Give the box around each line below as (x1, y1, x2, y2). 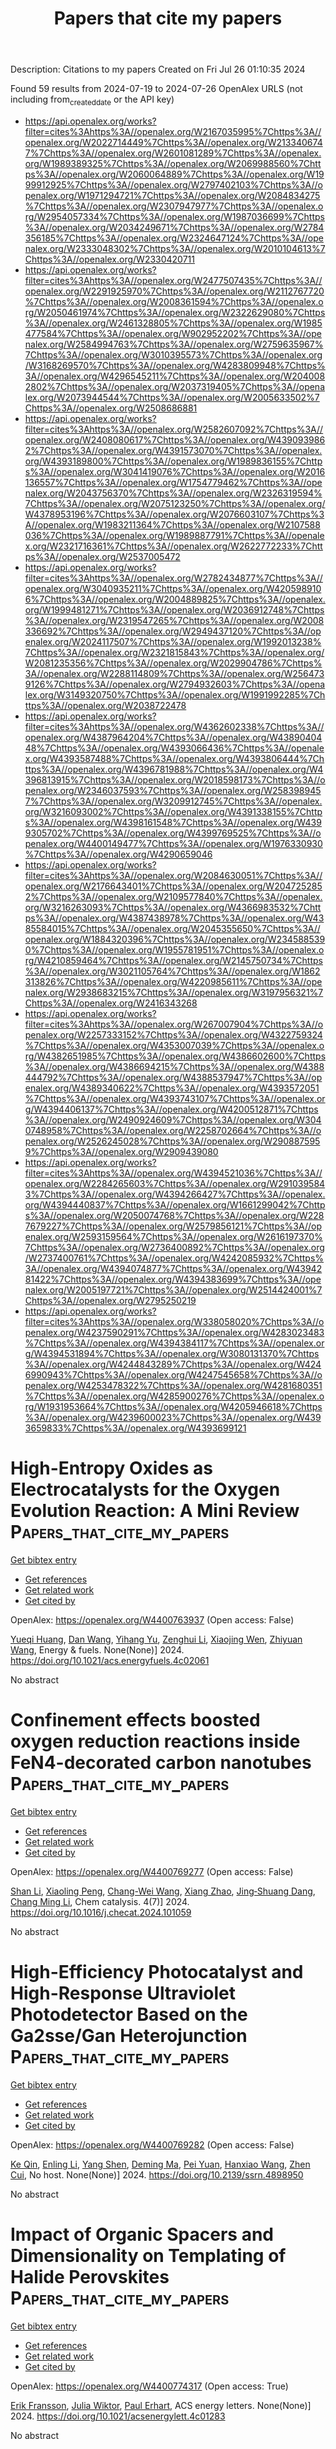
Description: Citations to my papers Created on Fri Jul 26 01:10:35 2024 (10, 63, 306, 76)
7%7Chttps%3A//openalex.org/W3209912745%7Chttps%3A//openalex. (24, 795, 323, 807)
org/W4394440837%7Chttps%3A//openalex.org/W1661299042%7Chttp (24, 1198, 326, 1211)
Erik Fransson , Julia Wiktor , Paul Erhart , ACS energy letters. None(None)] (10, 2399, 312, 2411)
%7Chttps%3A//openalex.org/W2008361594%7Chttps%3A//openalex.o (24, 295, 324, 307)
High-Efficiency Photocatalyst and (10, 1961, 304, 1984)
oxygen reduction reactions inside (10, 1730, 301, 1753)
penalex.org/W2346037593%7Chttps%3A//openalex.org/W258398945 (24, 784, 322, 796)
